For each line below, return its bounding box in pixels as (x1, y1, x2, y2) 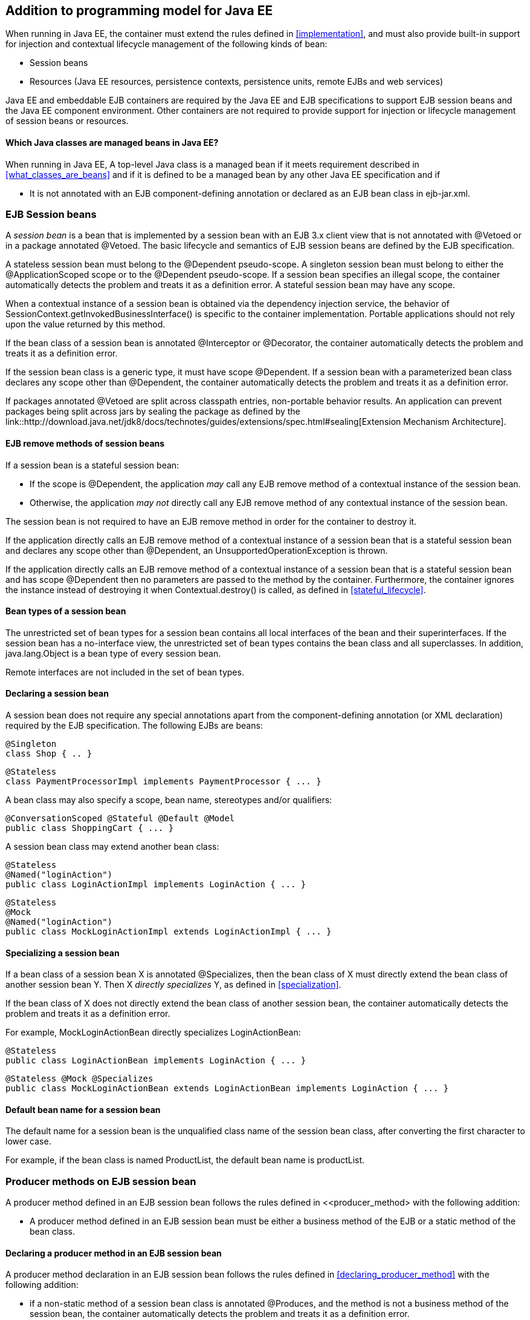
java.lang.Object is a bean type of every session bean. (5, 648, 221, 658)
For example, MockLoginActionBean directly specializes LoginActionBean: (5, 1027, 301, 1038)
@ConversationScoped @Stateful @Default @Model (5, 813, 235, 824)
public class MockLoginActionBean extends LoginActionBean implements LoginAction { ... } (5, 1083, 449, 1094)
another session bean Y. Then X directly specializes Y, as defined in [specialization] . (5, 979, 341, 990)
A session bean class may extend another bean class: (5, 841, 219, 852)
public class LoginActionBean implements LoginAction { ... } (5, 1056, 306, 1066)
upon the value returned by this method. (5, 319, 166, 330)
